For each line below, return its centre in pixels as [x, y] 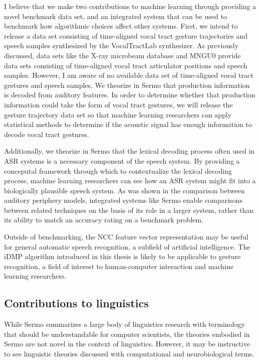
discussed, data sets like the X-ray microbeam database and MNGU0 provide [122, 55]
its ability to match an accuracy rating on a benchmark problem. [104, 220]
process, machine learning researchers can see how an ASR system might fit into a [130, 180]
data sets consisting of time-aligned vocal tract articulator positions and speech [126, 65]
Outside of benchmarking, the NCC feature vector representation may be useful [126, 237]
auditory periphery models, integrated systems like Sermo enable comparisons [123, 200]
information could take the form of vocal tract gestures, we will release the [118, 104]
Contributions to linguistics [76, 303]
